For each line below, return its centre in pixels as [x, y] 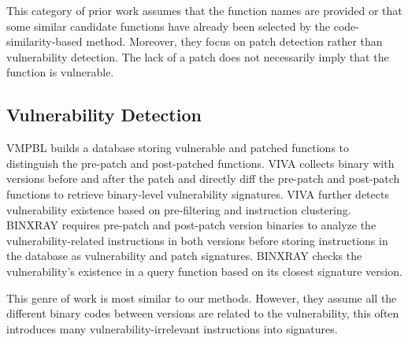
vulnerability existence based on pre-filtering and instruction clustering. [179, 209]
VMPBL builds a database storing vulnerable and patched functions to [178, 148]
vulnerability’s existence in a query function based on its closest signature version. [204, 271]
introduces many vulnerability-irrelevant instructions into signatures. [172, 328]
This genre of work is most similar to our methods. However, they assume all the [202, 297]
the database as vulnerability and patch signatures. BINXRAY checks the [184, 256]
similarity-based [45, 41]
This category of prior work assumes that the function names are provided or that [204, 10]
